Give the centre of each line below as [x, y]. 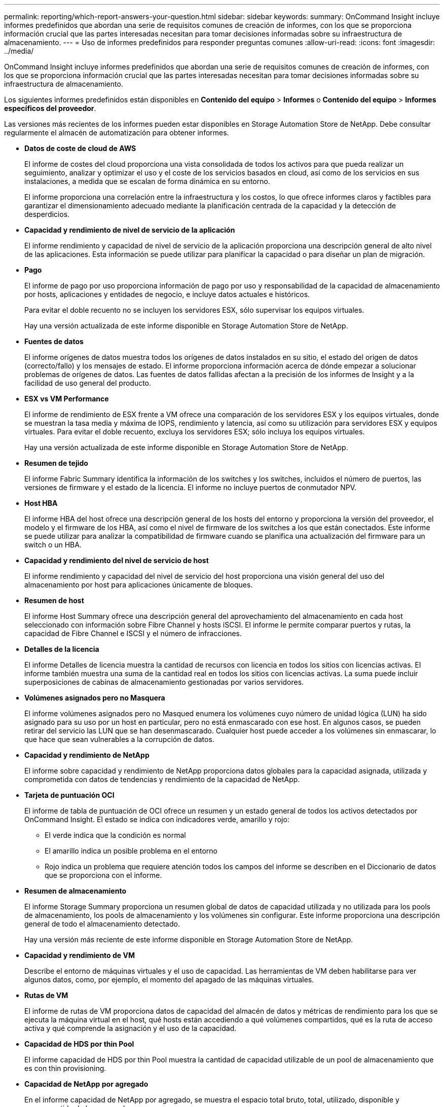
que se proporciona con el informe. [103, 875]
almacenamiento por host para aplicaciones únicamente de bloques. [139, 585]
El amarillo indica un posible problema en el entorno [131, 851]
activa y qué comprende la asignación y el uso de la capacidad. [131, 1028]
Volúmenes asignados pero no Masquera [95, 698]
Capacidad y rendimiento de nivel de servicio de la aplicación [130, 230]
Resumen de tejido [56, 463]
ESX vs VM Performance [67, 399]
